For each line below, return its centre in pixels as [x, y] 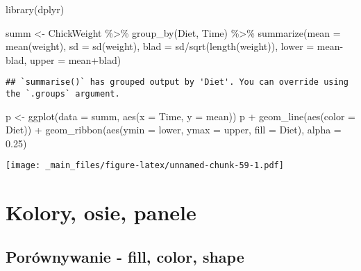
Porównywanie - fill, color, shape [125, 256]
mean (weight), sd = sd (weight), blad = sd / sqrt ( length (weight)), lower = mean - [175, 46]
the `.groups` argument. [63, 94]
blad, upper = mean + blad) [64, 59]
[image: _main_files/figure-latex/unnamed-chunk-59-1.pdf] [145, 166]
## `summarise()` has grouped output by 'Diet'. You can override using [177, 82]
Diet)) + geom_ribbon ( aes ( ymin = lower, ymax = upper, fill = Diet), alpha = [174, 130]
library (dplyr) [35, 9]
